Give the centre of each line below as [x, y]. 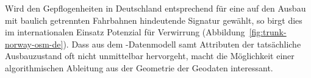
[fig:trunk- [268, 32]
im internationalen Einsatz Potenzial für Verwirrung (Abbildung [125, 32]
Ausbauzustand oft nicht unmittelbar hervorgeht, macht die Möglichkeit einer [150, 56]
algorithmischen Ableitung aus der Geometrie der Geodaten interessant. [139, 67]
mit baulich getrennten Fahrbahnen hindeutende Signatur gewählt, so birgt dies [154, 20]
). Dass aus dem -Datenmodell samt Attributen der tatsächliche [182, 44]
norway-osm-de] [34, 44]
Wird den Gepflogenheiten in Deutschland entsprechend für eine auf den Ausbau [155, 8]
